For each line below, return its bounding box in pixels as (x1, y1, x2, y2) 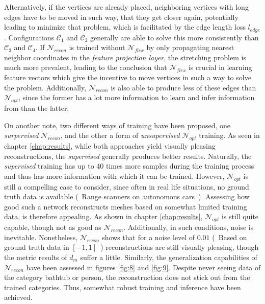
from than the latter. (4, 103, 69, 113)
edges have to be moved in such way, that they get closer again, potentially (4, 11, 238, 22)
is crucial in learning (188, 62, 252, 73)
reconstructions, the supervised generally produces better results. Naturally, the (4, 150, 252, 161)
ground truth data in (4, 242, 69, 252)
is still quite (221, 211, 259, 222)
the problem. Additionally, (4, 82, 87, 92)
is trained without (69, 42, 125, 53)
